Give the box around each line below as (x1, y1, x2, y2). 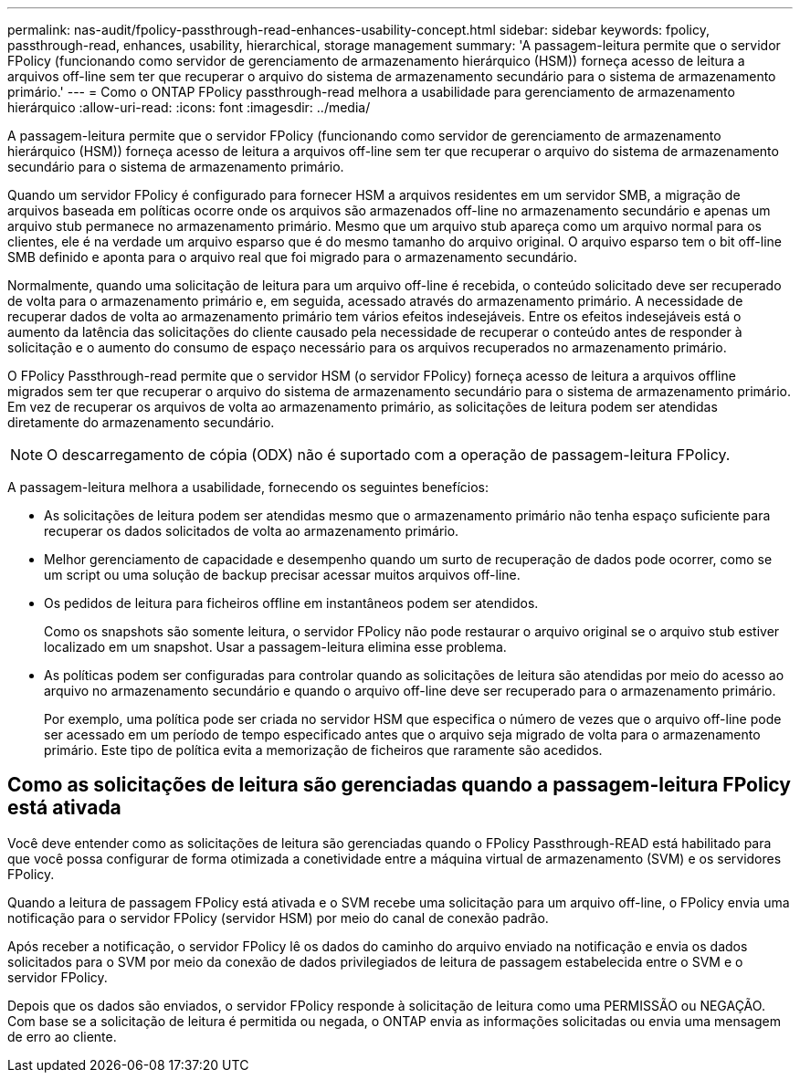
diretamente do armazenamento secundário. (7, 414, 275, 430)
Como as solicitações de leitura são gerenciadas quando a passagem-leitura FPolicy (7, 773, 791, 797)
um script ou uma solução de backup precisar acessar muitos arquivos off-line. (44, 567, 521, 582)
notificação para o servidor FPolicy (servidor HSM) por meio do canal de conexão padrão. (7, 909, 549, 926)
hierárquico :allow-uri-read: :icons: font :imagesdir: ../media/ (7, 100, 371, 115)
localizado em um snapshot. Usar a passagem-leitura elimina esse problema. (44, 639, 507, 655)
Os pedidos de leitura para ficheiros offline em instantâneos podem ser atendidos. (44, 595, 539, 611)
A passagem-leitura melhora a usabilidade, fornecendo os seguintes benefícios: (7, 479, 489, 495)
